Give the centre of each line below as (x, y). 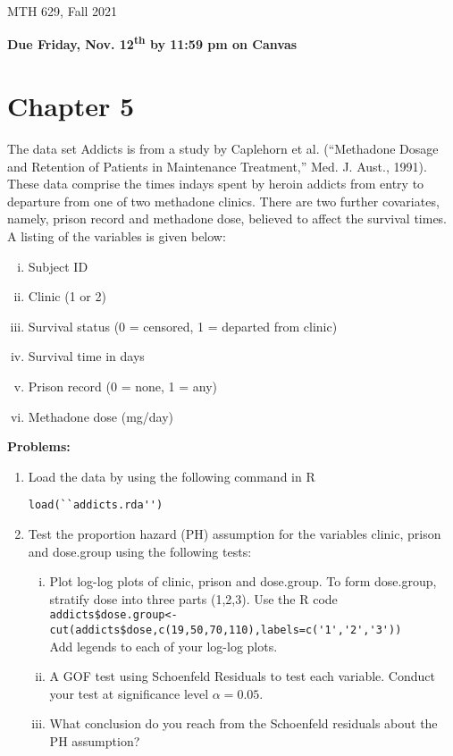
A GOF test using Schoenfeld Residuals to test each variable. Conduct (242, 676)
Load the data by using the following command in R (172, 476)
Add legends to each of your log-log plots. (164, 646)
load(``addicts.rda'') (96, 505)
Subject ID (58, 266)
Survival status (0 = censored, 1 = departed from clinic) (183, 326)
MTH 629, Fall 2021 (63, 11)
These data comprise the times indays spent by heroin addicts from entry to (216, 184)
